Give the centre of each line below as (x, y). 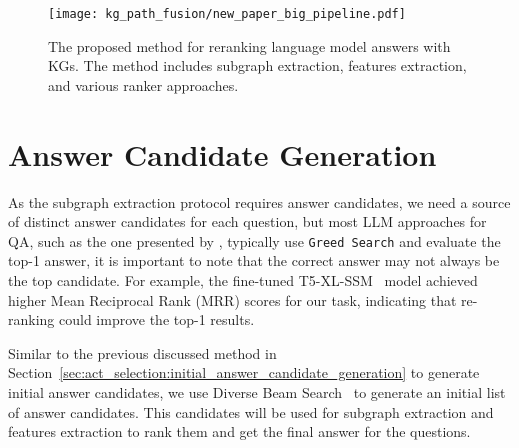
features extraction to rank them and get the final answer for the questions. (239, 431)
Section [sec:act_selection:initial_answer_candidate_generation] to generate (244, 372)
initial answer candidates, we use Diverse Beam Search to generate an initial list (257, 391)
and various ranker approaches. (143, 84)
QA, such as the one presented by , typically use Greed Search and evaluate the (254, 240)
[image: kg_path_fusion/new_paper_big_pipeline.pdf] (227, 14)
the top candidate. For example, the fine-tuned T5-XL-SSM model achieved (243, 280)
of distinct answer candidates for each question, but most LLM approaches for (247, 221)
